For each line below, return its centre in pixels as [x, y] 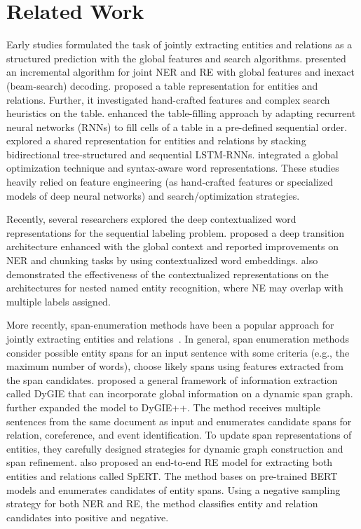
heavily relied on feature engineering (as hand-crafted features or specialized [170, 182]
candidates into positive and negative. [88, 517]
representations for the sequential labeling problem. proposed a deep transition [176, 232]
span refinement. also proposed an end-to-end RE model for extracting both [170, 462]
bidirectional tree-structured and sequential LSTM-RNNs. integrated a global [172, 154]
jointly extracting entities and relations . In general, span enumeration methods [178, 338]
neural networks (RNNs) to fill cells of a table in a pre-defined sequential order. [177, 126]
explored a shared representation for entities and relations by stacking [156, 140]
